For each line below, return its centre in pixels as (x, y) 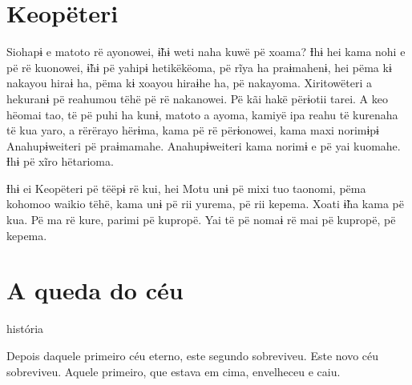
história (25, 329)
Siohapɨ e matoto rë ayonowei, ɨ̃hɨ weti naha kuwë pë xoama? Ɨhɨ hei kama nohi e (206, 52)
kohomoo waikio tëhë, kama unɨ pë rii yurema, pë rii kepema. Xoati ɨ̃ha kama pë (205, 204)
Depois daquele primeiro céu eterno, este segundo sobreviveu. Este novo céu (193, 355)
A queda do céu (95, 290)
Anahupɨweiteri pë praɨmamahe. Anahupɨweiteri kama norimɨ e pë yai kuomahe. (204, 145)
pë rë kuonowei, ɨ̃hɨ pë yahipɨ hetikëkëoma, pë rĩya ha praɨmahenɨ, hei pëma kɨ (199, 67)
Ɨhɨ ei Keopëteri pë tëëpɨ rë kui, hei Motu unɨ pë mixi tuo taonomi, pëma (186, 188)
